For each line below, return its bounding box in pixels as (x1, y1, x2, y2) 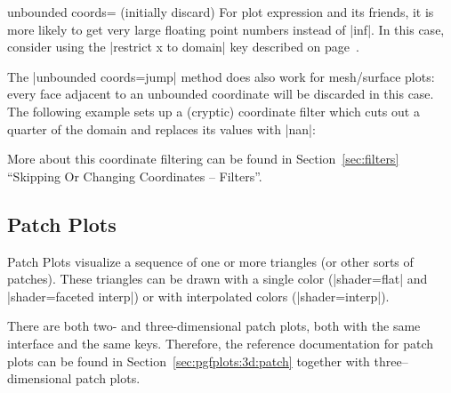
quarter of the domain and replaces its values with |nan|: (7, 119, 316, 138)
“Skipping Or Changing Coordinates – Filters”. (7, 166, 262, 185)
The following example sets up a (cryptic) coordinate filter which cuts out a (7, 101, 420, 120)
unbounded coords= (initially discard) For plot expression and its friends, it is (7, 3, 434, 20)
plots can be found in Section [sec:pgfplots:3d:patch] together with (7, 351, 370, 370)
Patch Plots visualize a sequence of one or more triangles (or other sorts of (7, 252, 414, 270)
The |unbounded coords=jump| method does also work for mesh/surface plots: (7, 67, 435, 85)
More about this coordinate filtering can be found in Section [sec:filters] (7, 149, 399, 168)
